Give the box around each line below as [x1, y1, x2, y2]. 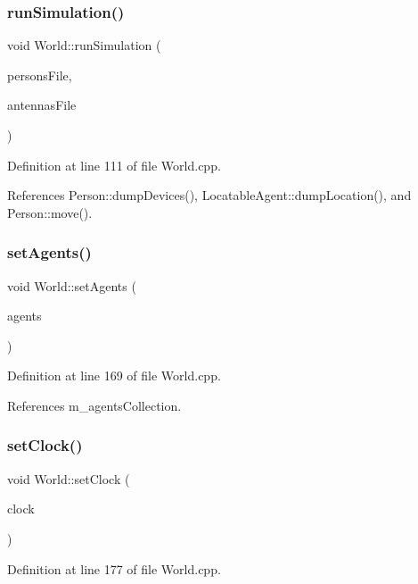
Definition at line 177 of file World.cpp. [7, 559, 221, 578]
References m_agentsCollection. [7, 396, 182, 414]
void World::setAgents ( [7, 276, 136, 295]
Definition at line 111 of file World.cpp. [7, 155, 221, 174]
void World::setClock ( [7, 469, 130, 488]
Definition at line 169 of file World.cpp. [7, 366, 221, 385]
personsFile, [7, 65, 72, 84]
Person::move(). [7, 203, 93, 221]
